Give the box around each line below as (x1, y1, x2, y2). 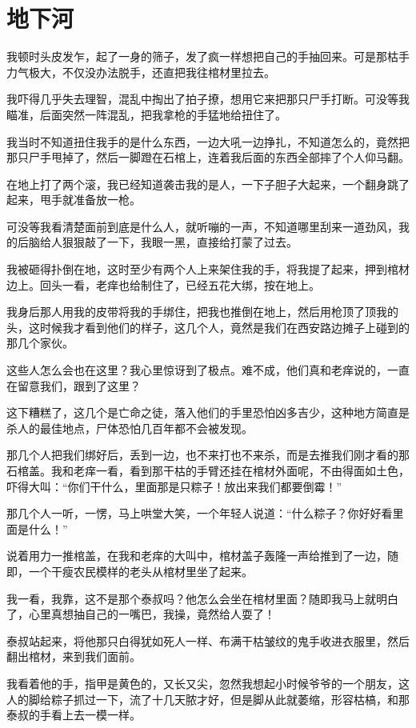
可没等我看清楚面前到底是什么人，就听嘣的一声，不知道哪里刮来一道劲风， (6, 218, 398, 234)
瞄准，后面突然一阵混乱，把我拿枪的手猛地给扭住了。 (6, 106, 286, 122)
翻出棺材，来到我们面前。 (6, 648, 141, 665)
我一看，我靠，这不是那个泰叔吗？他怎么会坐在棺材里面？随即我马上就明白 (6, 590, 398, 606)
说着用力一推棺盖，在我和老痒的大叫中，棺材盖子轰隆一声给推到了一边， (6, 547, 387, 564)
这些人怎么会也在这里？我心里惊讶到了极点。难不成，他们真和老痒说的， (6, 362, 387, 378)
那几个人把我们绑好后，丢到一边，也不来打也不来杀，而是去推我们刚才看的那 (6, 446, 410, 463)
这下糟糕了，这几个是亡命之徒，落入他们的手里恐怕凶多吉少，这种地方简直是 (6, 404, 410, 421)
